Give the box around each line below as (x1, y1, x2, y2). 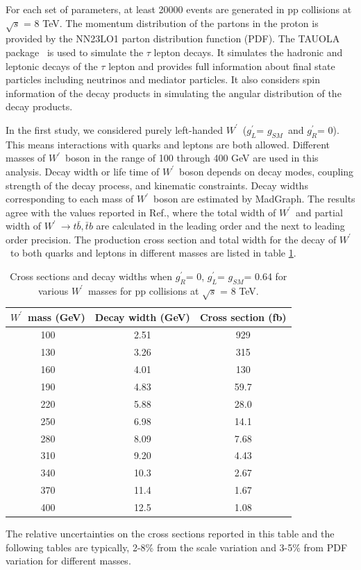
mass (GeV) (28, 309, 85, 324)
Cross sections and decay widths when (10, 269, 173, 284)
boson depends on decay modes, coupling (178, 164, 354, 178)
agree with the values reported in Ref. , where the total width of (6, 205, 276, 219)
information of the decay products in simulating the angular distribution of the (6, 85, 342, 100)
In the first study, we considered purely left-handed (6, 122, 224, 137)
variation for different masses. (6, 553, 131, 568)
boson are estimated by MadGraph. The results (153, 191, 355, 206)
